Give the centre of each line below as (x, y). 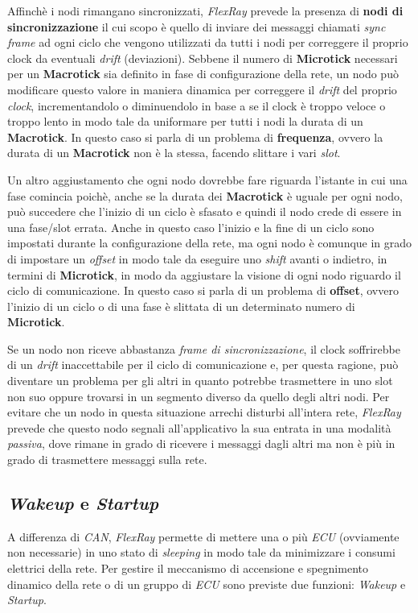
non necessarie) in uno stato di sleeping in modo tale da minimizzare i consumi (201, 552)
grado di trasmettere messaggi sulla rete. (107, 460)
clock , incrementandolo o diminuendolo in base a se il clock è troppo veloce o (197, 105)
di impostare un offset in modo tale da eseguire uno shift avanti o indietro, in (197, 258)
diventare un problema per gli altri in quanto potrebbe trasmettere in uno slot (200, 381)
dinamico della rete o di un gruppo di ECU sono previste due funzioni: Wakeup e (207, 584)
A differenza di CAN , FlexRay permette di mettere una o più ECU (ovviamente (203, 536)
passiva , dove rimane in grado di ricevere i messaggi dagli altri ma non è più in (201, 443)
